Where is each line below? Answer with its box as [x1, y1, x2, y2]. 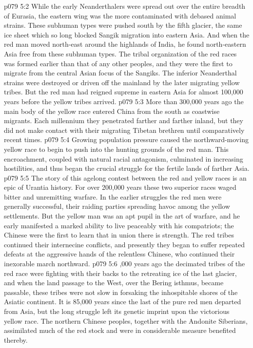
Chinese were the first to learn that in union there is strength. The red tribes [4, 230, 234, 240]
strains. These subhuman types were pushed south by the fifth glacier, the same [4, 20, 242, 30]
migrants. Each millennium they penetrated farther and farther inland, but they [4, 115, 243, 126]
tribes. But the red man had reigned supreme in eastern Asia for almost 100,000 [4, 87, 243, 97]
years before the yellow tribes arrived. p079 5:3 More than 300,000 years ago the [4, 96, 244, 106]
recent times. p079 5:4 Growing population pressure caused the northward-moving [4, 134, 249, 145]
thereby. [4, 334, 28, 345]
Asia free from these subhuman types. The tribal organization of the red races [4, 48, 237, 58]
